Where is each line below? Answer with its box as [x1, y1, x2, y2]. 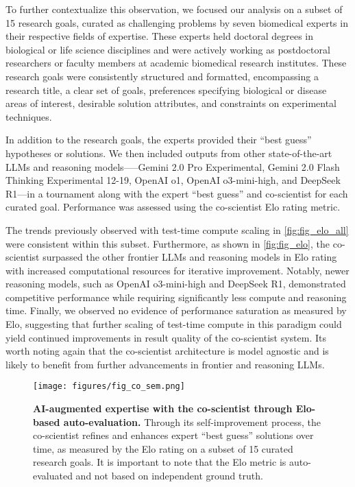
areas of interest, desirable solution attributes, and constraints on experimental [5, 96, 337, 110]
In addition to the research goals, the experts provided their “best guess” [5, 132, 312, 147]
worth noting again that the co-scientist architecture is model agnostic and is [5, 344, 329, 358]
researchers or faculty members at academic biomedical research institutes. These [5, 56, 347, 70]
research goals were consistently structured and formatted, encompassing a [5, 69, 319, 83]
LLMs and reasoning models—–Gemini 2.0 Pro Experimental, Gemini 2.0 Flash [5, 159, 340, 174]
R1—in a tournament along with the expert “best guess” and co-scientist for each [5, 186, 348, 200]
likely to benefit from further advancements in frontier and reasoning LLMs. [5, 357, 325, 371]
